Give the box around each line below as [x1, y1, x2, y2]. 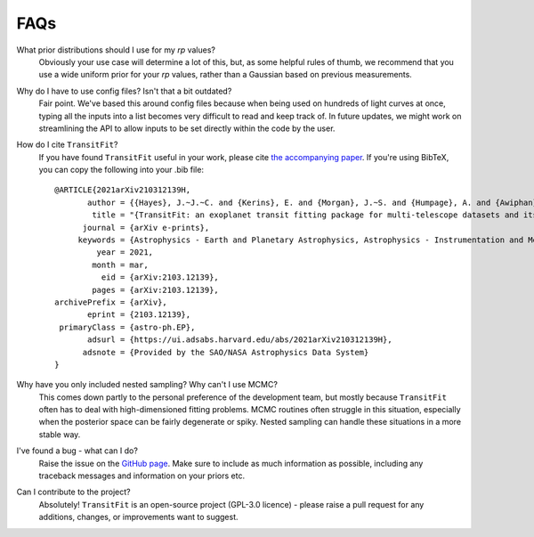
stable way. [38, 428, 81, 440]
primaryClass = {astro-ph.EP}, [59, 321, 196, 332]
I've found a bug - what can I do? [16, 445, 138, 456]
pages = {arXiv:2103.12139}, [92, 285, 220, 295]
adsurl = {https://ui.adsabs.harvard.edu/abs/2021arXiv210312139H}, [87, 335, 392, 345]
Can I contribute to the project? [16, 486, 131, 498]
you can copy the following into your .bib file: [38, 165, 205, 175]
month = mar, [92, 259, 149, 270]
